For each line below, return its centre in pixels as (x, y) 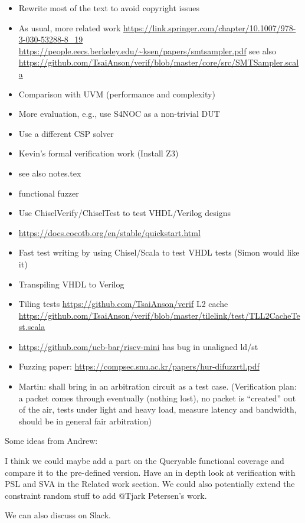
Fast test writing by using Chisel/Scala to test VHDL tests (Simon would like (159, 252)
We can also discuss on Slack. (58, 515)
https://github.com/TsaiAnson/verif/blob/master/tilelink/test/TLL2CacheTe (159, 315)
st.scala (32, 327)
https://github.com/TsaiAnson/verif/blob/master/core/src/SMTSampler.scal (159, 62)
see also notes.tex (50, 173)
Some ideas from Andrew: (51, 441)
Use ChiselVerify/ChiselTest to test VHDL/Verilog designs (124, 213)
